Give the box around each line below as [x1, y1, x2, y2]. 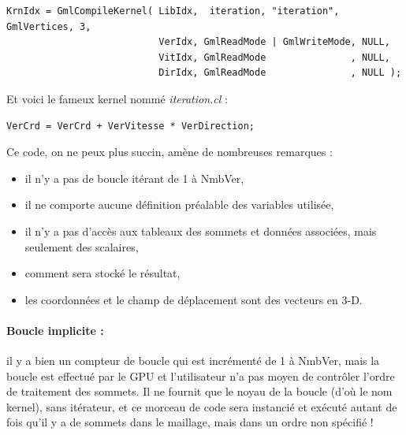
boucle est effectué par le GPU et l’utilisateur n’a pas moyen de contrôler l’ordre [6, 367, 395, 384]
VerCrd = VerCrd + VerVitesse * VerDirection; [6, 120, 255, 132]
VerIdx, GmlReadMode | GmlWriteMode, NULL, [158, 36, 390, 48]
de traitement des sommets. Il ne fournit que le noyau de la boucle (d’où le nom [6, 383, 393, 400]
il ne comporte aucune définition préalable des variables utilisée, [24, 196, 334, 213]
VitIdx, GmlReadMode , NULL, [158, 51, 390, 63]
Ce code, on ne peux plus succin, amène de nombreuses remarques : [6, 143, 333, 160]
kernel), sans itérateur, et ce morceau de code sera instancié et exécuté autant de [6, 398, 397, 415]
